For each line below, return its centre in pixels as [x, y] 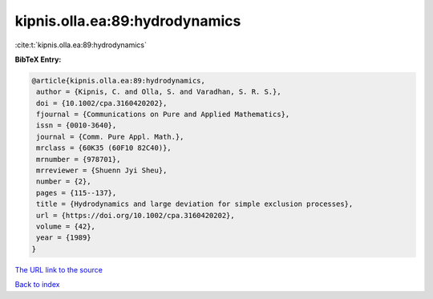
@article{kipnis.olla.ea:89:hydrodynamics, [119, 81]
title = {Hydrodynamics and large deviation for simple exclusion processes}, [195, 204]
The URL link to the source [59, 269]
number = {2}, [64, 182]
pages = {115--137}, [77, 193]
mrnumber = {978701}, [79, 159]
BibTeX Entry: [38, 59]
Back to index [37, 285]
